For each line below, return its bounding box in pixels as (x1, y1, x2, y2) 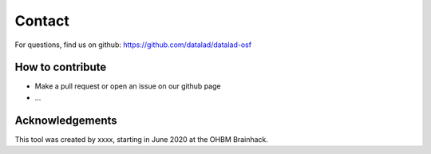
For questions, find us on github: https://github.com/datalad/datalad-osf (14, 40, 251, 49)
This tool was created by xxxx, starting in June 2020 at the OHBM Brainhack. (14, 134, 269, 144)
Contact (14, 12, 69, 30)
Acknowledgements (14, 113, 117, 127)
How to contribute (14, 61, 107, 74)
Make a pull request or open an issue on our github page (34, 81, 221, 91)
